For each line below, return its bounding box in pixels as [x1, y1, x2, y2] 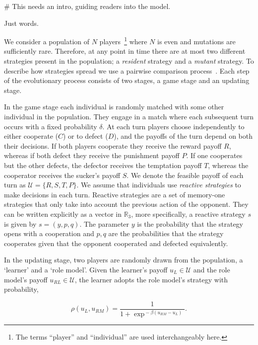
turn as [4, 179, 26, 190]
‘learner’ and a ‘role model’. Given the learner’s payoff [4, 264, 168, 274]
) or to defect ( [63, 131, 108, 141]
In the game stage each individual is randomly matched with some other [4, 101, 224, 112]
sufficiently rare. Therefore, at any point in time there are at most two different [4, 46, 246, 56]
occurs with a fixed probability [4, 121, 97, 131]
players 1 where [99, 35, 147, 46]
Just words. [4, 17, 39, 28]
